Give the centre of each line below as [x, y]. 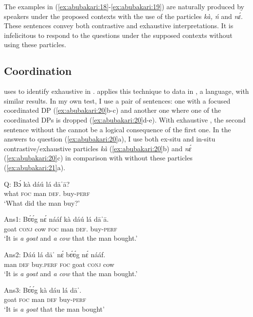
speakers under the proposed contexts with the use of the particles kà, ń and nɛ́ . [123, 16]
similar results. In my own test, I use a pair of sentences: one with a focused [117, 100]
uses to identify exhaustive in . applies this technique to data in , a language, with [126, 91]
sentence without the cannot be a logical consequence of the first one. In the [117, 129]
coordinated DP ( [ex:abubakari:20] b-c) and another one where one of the [112, 110]
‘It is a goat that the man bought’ [54, 309]
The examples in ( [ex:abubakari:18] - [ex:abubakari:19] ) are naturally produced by [124, 6]
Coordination [38, 71]
